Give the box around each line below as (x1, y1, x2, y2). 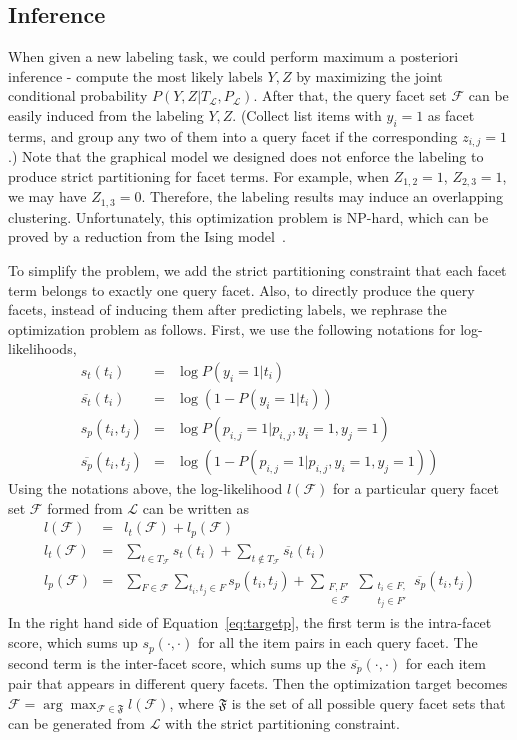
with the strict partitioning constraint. (165, 713, 400, 733)
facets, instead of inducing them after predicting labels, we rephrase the (8, 299, 447, 320)
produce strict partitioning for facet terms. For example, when (8, 165, 389, 186)
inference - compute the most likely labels (8, 65, 263, 86)
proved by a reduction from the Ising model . (8, 226, 286, 247)
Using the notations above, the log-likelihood (8, 478, 283, 499)
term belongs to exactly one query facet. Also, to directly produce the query (8, 279, 475, 300)
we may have (8, 186, 87, 207)
